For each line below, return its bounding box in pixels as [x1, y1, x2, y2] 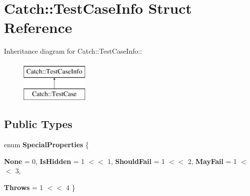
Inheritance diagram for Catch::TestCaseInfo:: [4, 46, 142, 56]
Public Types [4, 116, 73, 131]
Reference [4, 17, 72, 37]
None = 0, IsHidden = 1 [4, 156, 85, 166]
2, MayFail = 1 [187, 156, 237, 166]
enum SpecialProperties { [4, 139, 89, 150]
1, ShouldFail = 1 [107, 156, 165, 166]
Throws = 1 [4, 182, 43, 193]
